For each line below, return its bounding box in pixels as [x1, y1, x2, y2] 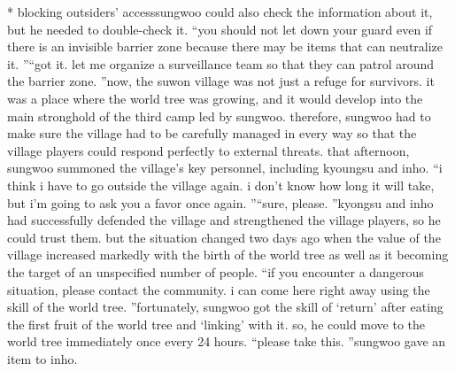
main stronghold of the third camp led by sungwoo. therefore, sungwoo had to [7, 106, 431, 125]
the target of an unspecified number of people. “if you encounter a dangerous [7, 262, 424, 281]
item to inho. [7, 349, 78, 367]
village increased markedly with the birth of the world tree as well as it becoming [7, 245, 449, 264]
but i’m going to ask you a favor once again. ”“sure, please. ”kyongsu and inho [7, 193, 434, 212]
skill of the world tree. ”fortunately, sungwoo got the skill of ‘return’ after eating [7, 298, 443, 316]
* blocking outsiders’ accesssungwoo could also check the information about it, [7, 3, 433, 20]
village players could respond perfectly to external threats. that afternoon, [7, 141, 410, 159]
